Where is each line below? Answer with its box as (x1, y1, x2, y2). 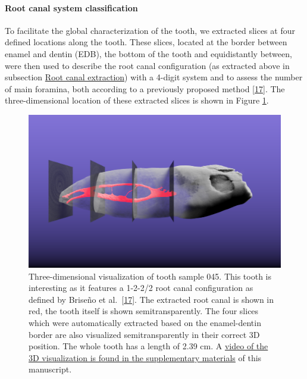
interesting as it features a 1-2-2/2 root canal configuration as (29, 281, 253, 294)
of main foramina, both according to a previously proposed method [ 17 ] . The (5, 82, 285, 95)
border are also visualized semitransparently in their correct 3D (29, 328, 260, 340)
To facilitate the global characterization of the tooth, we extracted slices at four (5, 24, 295, 36)
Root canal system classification (5, 1, 138, 14)
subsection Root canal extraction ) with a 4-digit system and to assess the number (5, 71, 303, 83)
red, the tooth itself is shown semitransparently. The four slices (29, 305, 259, 317)
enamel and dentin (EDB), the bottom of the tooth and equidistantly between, (5, 47, 292, 59)
